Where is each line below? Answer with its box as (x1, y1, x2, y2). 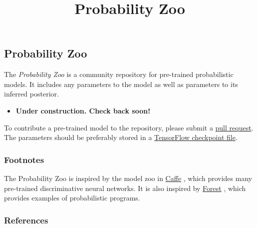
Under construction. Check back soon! (15, 105, 151, 115)
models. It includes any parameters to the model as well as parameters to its (4, 78, 238, 89)
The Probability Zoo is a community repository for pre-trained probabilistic (4, 69, 234, 79)
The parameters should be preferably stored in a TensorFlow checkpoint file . (4, 132, 238, 142)
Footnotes (4, 153, 44, 165)
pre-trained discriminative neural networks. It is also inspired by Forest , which (4, 182, 246, 193)
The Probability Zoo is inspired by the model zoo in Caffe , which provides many (4, 172, 253, 183)
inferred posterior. (4, 88, 59, 99)
